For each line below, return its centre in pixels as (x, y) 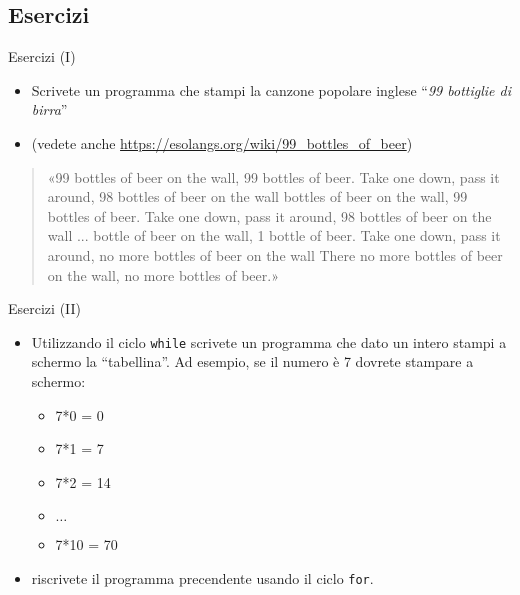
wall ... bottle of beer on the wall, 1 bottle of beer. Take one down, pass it (274, 235)
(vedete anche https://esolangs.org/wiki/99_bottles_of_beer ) (222, 142)
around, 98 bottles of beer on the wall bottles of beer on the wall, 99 (257, 196)
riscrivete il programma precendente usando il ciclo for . (202, 577)
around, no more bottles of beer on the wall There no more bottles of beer (275, 254)
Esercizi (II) (45, 308)
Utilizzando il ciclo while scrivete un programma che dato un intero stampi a (269, 341)
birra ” (49, 109)
